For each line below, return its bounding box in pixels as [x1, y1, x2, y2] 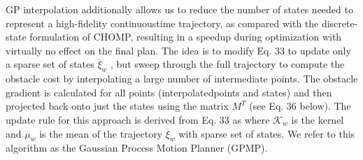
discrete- [321, 15, 358, 30]
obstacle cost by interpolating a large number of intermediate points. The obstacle [6, 71, 358, 86]
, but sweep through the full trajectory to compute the [111, 57, 345, 71]
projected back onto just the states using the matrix [6, 99, 229, 113]
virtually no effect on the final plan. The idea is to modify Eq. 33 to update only [6, 43, 351, 57]
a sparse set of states [6, 57, 94, 71]
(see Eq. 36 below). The [249, 99, 351, 113]
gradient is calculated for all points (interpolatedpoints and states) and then [6, 85, 332, 99]
